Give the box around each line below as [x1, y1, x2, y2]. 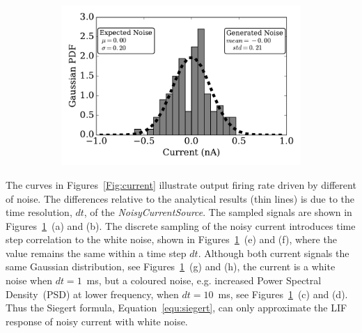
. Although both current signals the [198, 245, 349, 260]
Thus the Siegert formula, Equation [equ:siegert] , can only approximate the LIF [6, 300, 347, 315]
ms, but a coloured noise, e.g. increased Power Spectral [86, 273, 322, 288]
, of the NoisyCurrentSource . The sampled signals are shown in [84, 205, 352, 219]
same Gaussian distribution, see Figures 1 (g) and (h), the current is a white [6, 259, 336, 274]
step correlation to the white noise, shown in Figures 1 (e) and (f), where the [6, 232, 337, 247]
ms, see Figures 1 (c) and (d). [218, 286, 348, 301]
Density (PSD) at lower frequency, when [6, 286, 179, 301]
